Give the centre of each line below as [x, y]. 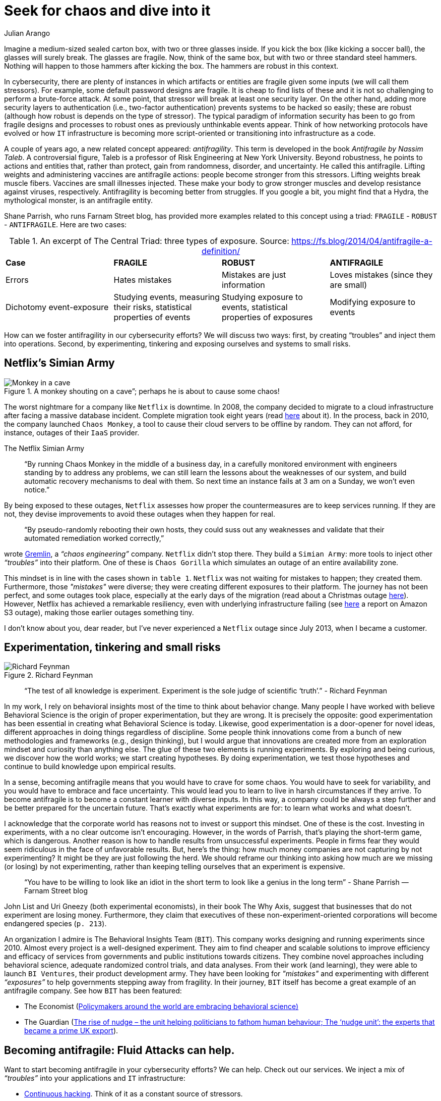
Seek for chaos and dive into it [107, 11]
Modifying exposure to [373, 302]
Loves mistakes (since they [381, 274]
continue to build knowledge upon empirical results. [90, 767]
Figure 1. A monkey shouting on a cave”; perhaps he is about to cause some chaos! [142, 391]
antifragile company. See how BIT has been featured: [93, 991]
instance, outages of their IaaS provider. [72, 432]
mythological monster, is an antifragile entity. [78, 200]
